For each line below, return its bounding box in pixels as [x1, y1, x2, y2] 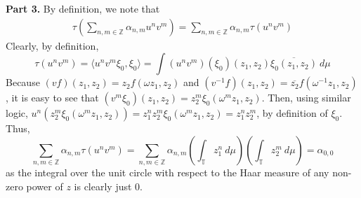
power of [26, 178, 63, 193]
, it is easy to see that [6, 90, 99, 105]
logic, [6, 106, 28, 120]
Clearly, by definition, [6, 38, 99, 52]
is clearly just [74, 178, 132, 193]
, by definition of [256, 106, 328, 120]
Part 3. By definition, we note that [6, 1, 160, 15]
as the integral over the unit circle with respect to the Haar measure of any [6, 165, 329, 180]
